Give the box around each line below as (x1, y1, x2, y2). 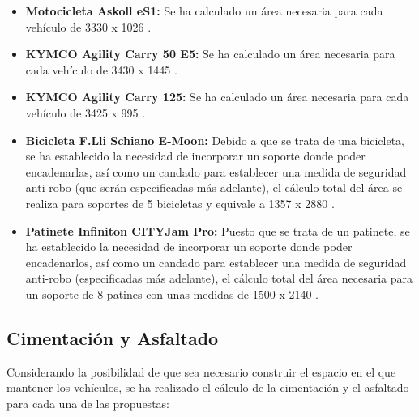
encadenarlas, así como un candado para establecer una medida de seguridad (25, 163, 407, 180)
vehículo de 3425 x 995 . (25, 104, 146, 121)
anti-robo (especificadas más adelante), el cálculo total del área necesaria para (25, 270, 413, 287)
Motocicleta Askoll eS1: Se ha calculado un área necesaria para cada (25, 2, 383, 19)
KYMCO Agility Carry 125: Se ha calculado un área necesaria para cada (25, 88, 409, 105)
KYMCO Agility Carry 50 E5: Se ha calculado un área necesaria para (25, 45, 395, 62)
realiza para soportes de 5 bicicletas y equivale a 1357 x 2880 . (25, 194, 335, 211)
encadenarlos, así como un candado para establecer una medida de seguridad (25, 253, 407, 270)
